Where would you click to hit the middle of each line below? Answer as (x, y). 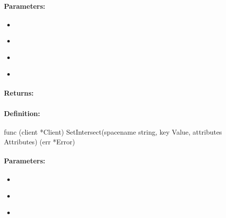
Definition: (22, 113)
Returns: (19, 92)
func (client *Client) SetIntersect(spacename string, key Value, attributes (113, 132)
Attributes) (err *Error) (39, 142)
